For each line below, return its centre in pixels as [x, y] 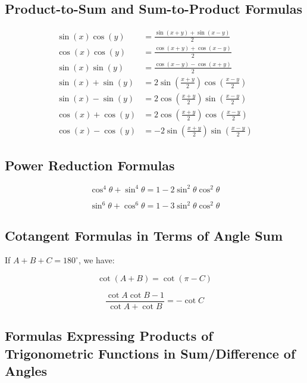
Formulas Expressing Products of [109, 336]
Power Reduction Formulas [90, 165]
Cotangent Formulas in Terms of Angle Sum [144, 235]
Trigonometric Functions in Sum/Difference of [150, 353]
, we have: [96, 260]
